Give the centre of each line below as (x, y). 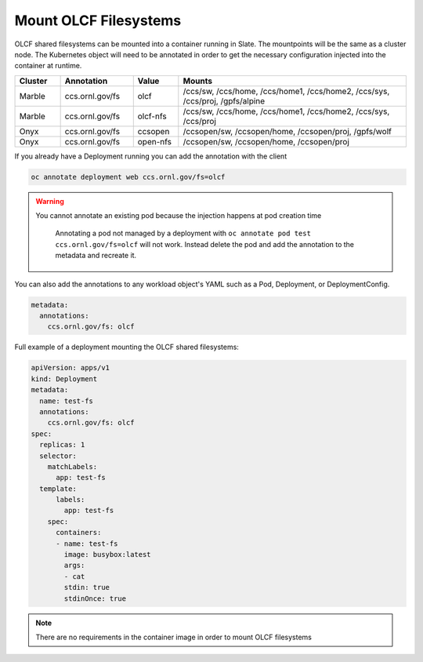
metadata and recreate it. (96, 256)
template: (58, 489)
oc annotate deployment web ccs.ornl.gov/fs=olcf (128, 177)
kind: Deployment (64, 379)
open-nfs (155, 141)
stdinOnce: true (95, 598)
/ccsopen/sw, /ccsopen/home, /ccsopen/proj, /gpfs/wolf (287, 131)
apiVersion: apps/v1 (70, 368)
